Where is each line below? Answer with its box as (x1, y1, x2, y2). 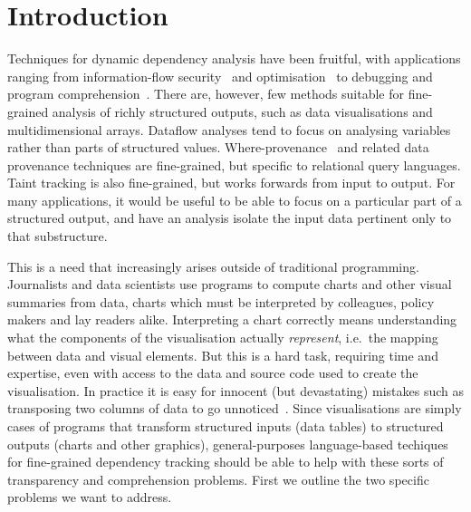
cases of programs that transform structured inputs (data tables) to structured (7, 417, 444, 435)
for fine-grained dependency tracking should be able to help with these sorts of (7, 452, 444, 471)
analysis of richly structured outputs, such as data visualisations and (52, 101, 433, 121)
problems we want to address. (7, 488, 172, 507)
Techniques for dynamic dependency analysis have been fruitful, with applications (7, 49, 461, 68)
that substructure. (7, 227, 108, 246)
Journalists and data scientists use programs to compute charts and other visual (7, 275, 452, 294)
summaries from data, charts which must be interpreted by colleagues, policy (7, 292, 435, 311)
